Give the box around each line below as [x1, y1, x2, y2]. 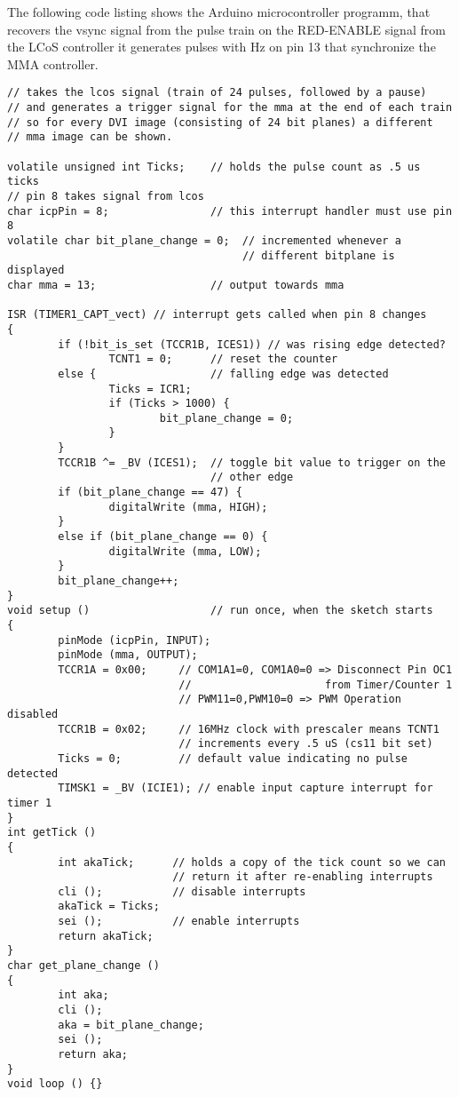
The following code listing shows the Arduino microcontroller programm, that [7, 3, 431, 20]
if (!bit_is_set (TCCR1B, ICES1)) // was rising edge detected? [58, 338, 446, 351]
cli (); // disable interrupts [58, 885, 306, 898]
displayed [7, 264, 65, 277]
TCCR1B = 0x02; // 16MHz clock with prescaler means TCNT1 [58, 722, 439, 735]
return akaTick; [58, 929, 154, 942]
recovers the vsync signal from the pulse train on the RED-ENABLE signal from [7, 20, 446, 38]
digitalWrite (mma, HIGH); [108, 500, 268, 513]
